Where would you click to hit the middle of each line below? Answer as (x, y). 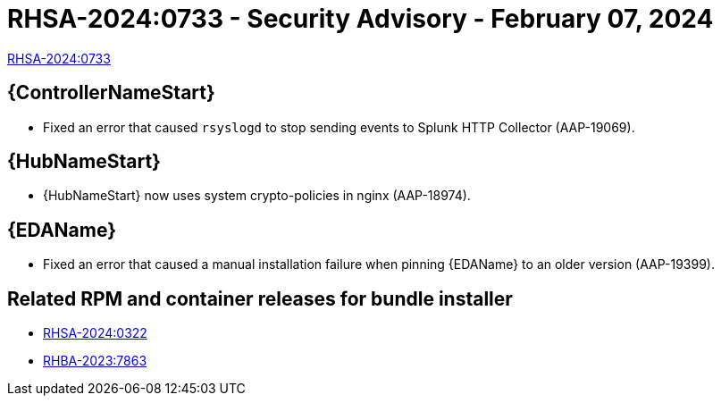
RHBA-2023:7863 (95, 361)
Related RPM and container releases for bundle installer (260, 298)
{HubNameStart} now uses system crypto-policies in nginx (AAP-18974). (257, 196)
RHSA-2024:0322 (95, 333)
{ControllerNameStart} (111, 93)
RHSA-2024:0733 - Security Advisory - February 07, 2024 (360, 19)
